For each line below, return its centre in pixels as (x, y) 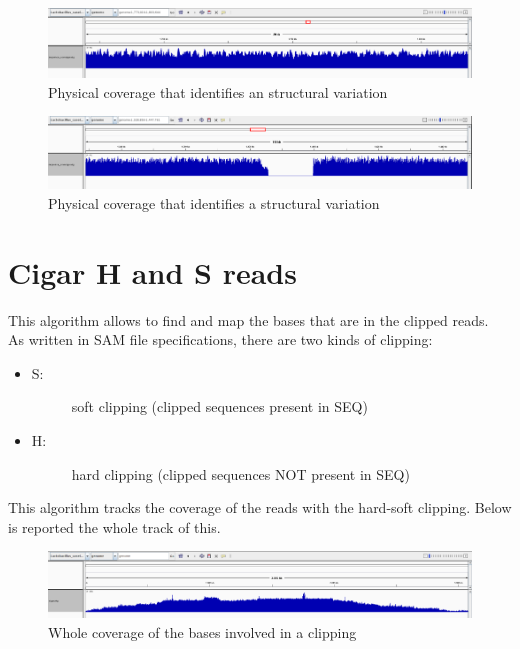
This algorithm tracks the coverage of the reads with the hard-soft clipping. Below (260, 507)
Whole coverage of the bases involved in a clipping (202, 631)
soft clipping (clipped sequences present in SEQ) (219, 406)
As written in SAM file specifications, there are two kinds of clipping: (220, 339)
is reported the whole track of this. (114, 526)
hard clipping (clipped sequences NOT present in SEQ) (240, 473)
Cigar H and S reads (152, 271)
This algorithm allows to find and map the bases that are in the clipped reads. (248, 319)
